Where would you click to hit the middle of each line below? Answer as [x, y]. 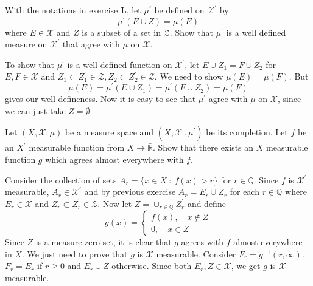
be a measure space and [109, 132]
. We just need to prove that [75, 254]
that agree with [91, 44]
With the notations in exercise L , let [73, 10]
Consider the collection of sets [61, 179]
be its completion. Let [247, 132]
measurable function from [77, 147]
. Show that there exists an [203, 147]
